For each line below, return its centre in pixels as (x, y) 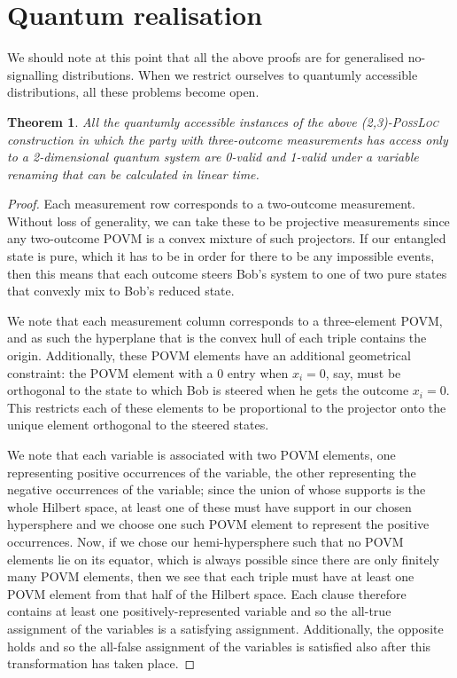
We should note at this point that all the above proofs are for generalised (206, 57)
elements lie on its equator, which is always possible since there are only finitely (223, 559)
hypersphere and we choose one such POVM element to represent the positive (218, 524)
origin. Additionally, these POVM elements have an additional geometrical (209, 355)
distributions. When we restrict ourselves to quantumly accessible (240, 74)
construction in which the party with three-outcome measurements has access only (228, 139)
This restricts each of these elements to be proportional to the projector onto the (227, 407)
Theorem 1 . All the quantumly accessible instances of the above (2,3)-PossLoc (223, 121)
